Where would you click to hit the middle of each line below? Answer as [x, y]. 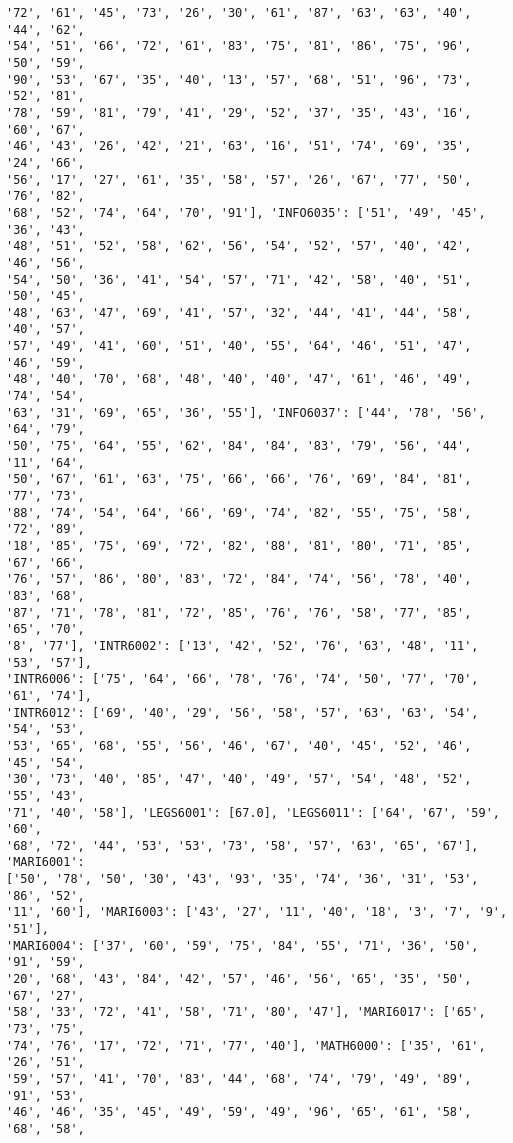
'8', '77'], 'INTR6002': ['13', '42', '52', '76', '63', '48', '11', [242, 645]
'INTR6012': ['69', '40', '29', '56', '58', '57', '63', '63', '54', [242, 712]
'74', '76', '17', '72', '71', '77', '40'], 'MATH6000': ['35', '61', [246, 1045]
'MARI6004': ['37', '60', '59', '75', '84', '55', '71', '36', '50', [242, 945]
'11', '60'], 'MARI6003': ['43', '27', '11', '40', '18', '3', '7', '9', [257, 912]
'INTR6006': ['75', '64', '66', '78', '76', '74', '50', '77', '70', [242, 679]
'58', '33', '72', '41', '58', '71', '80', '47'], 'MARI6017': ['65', [246, 1012]
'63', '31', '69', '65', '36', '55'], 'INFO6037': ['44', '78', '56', [246, 412]
